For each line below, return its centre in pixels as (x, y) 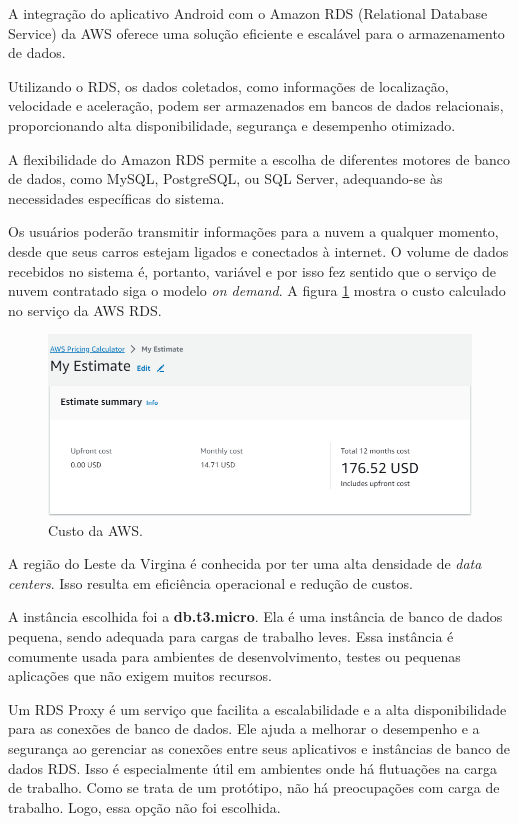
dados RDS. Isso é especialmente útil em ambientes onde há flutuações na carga (252, 767)
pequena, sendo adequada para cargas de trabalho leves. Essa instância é (231, 636)
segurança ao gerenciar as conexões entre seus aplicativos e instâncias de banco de (259, 748)
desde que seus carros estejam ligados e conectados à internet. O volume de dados (258, 250)
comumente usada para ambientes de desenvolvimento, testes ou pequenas (234, 655)
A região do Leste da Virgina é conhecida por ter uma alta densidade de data (245, 563)
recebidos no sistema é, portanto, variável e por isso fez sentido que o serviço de (252, 270)
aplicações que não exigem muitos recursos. (140, 675)
